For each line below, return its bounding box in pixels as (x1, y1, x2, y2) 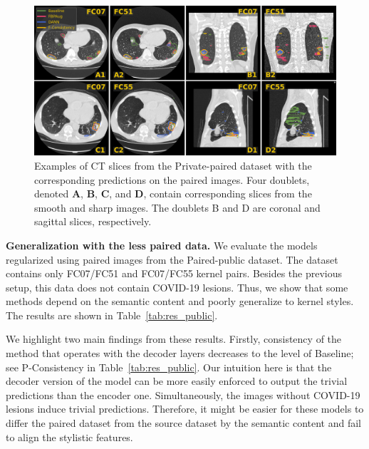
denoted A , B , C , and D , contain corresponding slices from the (34, 186, 312, 201)
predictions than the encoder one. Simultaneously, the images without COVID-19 (6, 387, 360, 402)
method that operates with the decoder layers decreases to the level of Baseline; (6, 346, 354, 361)
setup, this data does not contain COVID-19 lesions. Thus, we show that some (6, 279, 348, 294)
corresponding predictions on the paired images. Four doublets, (34, 172, 310, 187)
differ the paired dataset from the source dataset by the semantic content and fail (6, 416, 361, 430)
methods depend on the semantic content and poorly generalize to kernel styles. (6, 294, 354, 309)
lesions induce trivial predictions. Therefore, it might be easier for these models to (6, 401, 364, 416)
